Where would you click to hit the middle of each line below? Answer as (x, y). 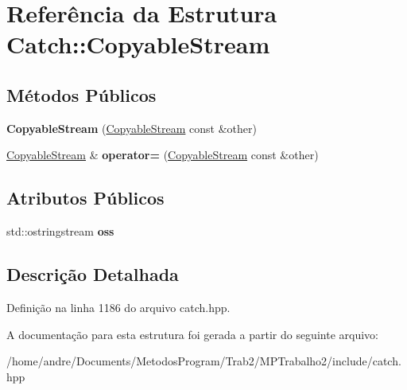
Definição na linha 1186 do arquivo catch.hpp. (118, 307)
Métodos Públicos (81, 94)
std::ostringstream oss (60, 231)
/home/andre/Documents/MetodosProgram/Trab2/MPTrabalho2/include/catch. (204, 361)
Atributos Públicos (85, 198)
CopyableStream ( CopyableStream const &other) (132, 128)
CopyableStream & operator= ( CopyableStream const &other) (163, 155)
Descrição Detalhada (93, 274)
